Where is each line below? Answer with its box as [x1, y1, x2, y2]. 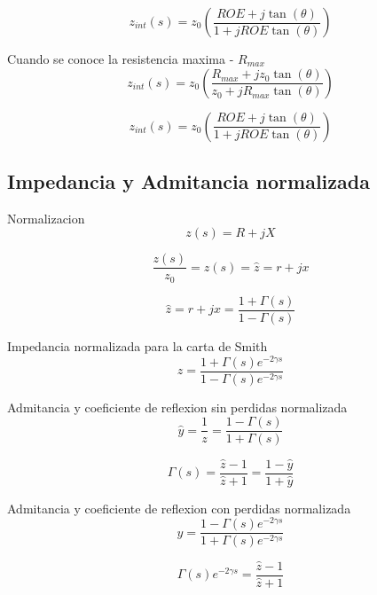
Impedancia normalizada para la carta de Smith [7, 336, 268, 355]
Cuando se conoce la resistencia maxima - [7, 50, 234, 67]
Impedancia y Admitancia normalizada [7, 167, 370, 194]
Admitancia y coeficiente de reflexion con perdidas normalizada [7, 498, 351, 517]
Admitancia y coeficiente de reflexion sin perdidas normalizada [7, 397, 348, 416]
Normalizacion [7, 208, 85, 227]
